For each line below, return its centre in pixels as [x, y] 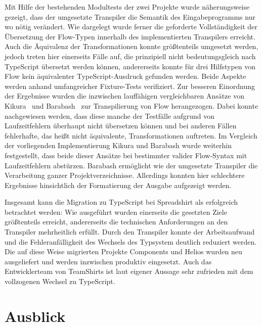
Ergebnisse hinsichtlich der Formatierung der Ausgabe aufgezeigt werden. [118, 185]
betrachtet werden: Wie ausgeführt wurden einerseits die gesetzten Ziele [116, 212]
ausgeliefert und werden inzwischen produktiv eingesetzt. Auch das [108, 261]
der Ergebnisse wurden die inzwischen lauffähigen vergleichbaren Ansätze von [124, 96]
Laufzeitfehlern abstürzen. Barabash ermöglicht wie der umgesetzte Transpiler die [131, 165]
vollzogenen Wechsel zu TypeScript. [60, 281]
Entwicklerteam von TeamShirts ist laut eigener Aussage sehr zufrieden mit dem [129, 271]
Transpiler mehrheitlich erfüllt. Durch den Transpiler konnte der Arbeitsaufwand [130, 232]
